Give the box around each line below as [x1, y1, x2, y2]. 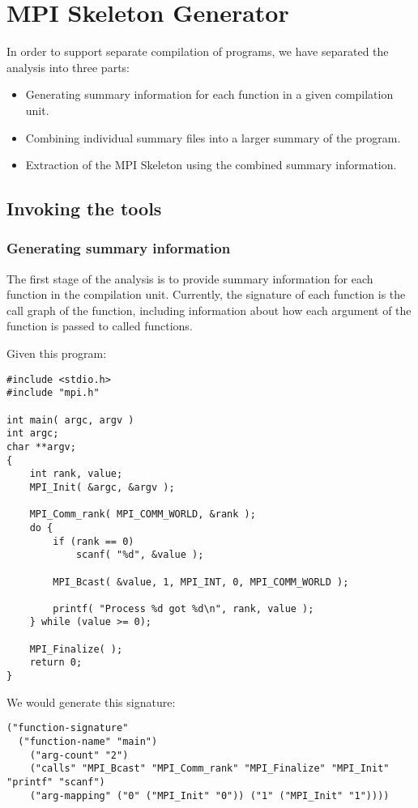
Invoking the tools [6, 196, 162, 221]
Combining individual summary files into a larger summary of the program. [25, 129, 401, 146]
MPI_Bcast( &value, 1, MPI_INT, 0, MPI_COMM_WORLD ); [53, 576, 349, 588]
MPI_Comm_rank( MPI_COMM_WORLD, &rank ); [29, 508, 256, 521]
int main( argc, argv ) [6, 414, 134, 426]
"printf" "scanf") [6, 776, 105, 788]
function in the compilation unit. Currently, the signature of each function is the [6, 286, 406, 303]
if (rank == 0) [53, 535, 134, 547]
